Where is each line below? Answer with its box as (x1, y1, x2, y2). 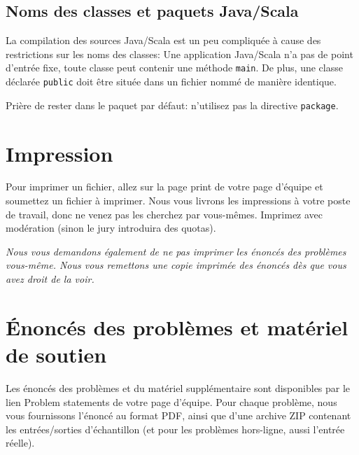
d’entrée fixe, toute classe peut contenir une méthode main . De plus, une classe (6, 60, 343, 75)
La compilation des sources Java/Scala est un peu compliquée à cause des (6, 33, 321, 48)
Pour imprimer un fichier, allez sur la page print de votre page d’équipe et (6, 179, 323, 194)
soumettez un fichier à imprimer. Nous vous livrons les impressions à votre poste (6, 193, 351, 208)
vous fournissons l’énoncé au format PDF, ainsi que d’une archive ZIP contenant (6, 408, 351, 423)
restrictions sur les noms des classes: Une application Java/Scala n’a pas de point (6, 46, 353, 61)
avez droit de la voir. (6, 272, 94, 286)
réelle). (6, 435, 35, 450)
